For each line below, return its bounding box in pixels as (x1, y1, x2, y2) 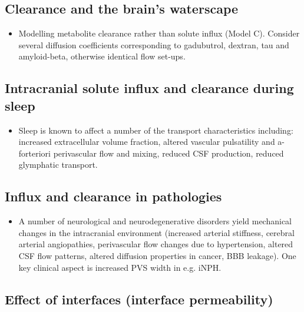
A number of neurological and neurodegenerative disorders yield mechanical (18, 215, 292, 227)
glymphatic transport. (18, 158, 98, 171)
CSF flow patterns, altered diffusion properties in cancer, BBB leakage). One (18, 249, 296, 261)
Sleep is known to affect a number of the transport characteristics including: (18, 124, 293, 136)
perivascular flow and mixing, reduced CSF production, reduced (53, 147, 284, 159)
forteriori (18, 147, 51, 159)
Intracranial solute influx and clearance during (5, 79, 294, 97)
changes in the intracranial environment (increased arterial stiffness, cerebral (18, 226, 295, 238)
